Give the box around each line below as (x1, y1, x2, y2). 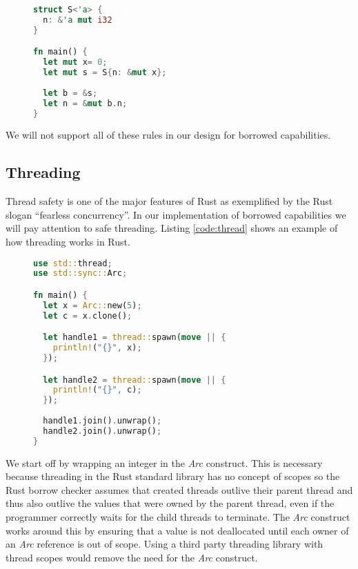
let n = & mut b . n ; (43, 98, 128, 108)
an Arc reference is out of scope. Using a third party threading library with (6, 537, 324, 551)
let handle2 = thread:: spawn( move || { (43, 375, 226, 385)
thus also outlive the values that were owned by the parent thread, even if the (6, 496, 335, 510)
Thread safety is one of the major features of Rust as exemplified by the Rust (6, 194, 333, 208)
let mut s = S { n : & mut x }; (43, 68, 167, 78)
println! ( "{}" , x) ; (52, 343, 142, 353)
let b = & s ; (43, 88, 98, 98)
